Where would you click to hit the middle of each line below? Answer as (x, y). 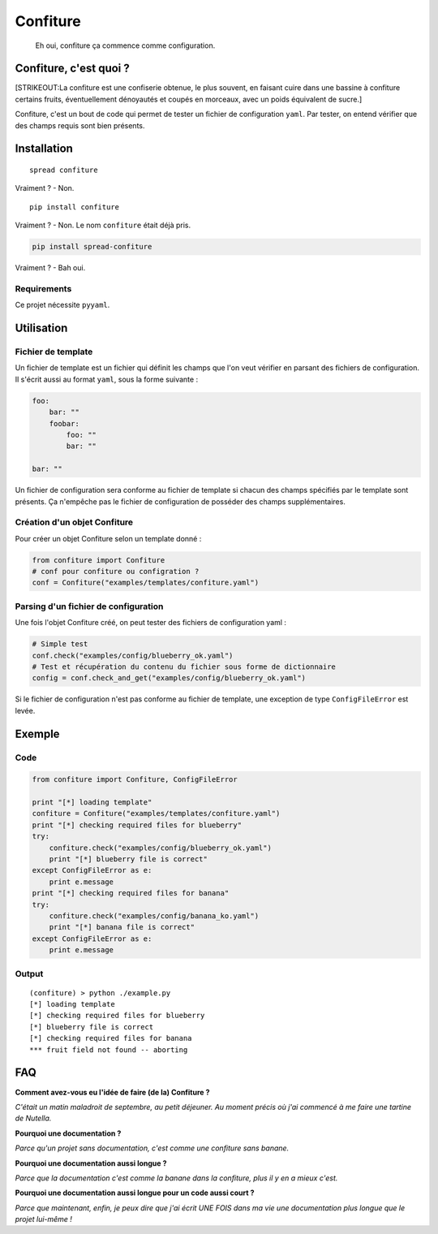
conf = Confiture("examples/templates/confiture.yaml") (146, 583)
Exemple (37, 733)
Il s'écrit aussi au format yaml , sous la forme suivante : (107, 379)
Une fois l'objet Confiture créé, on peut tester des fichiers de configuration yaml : (151, 623)
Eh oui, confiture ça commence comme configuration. (125, 45)
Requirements (43, 288)
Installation (44, 149)
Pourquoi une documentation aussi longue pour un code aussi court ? (135, 1193)
